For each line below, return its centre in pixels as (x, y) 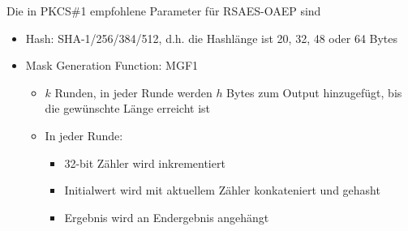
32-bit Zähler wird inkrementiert (145, 163)
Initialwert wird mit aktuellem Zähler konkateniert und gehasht (222, 190)
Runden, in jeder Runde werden (133, 92)
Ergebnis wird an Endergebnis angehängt (167, 217)
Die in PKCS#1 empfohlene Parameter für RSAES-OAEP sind (164, 11)
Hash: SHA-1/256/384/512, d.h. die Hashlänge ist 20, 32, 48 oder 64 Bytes (212, 38)
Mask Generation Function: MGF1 (112, 65)
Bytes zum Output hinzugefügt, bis (314, 92)
